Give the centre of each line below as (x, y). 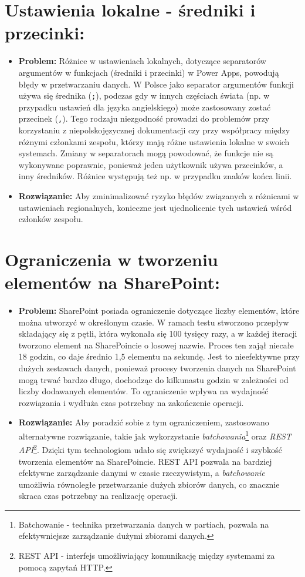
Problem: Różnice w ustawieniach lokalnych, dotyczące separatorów (142, 61)
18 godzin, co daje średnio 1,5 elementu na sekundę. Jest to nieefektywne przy (159, 356)
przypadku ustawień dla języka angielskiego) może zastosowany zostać (145, 107)
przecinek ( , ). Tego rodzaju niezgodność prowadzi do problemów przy (144, 118)
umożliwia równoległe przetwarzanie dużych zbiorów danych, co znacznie (149, 484)
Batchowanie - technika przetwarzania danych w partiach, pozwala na (144, 524)
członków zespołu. (51, 219)
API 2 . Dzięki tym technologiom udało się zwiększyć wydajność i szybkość (150, 449)
